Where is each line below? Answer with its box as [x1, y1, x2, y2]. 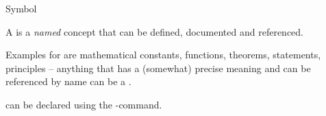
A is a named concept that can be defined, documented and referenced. [5, 24, 304, 38]
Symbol [5, 1, 37, 15]
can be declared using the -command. [5, 97, 162, 111]
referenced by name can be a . [5, 74, 131, 89]
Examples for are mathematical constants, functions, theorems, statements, [5, 47, 321, 62]
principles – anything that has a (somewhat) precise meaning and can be [5, 60, 311, 75]
